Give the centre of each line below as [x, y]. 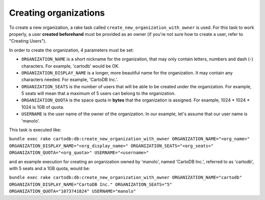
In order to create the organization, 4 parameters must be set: [72, 50]
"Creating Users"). [28, 41]
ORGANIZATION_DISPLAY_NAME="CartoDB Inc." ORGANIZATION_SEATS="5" [91, 184]
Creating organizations [57, 13]
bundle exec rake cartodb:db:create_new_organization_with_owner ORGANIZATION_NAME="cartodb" [126, 177]
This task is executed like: [35, 130]
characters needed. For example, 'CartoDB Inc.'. [70, 80]
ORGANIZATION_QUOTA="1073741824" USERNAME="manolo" [73, 191]
